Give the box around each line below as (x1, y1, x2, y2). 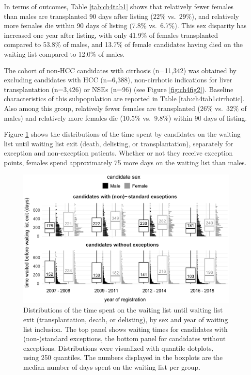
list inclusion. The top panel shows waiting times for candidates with (23, 324, 228, 334)
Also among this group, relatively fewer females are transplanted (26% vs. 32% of (4, 103, 247, 113)
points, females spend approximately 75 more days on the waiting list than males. (4, 157, 247, 167)
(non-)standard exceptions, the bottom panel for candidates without (23, 333, 226, 344)
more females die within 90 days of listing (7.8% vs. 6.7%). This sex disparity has (4, 20, 247, 31)
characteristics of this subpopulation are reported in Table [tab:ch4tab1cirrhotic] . (4, 94, 245, 104)
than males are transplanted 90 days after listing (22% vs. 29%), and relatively (4, 11, 239, 21)
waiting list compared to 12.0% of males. (4, 48, 125, 59)
